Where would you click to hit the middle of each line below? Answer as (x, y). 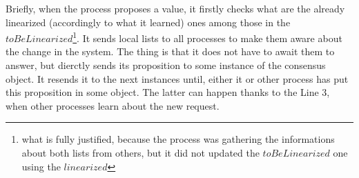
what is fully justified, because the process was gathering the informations (178, 139)
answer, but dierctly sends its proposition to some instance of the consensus (166, 65)
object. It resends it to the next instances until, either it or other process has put (177, 78)
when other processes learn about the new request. (113, 105)
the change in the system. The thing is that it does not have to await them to (170, 51)
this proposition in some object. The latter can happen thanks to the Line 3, (168, 92)
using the (41, 166)
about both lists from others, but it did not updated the (140, 152)
